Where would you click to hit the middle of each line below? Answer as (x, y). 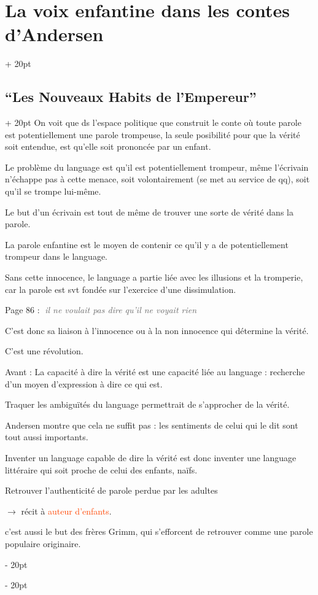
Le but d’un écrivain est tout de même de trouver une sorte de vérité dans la (149, 212)
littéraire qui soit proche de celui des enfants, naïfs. (101, 469)
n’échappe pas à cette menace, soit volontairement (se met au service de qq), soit (157, 179)
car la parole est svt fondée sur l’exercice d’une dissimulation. (121, 289)
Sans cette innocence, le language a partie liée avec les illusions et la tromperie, (154, 277)
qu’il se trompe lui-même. (53, 191)
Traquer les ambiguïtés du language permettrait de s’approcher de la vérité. (147, 404)
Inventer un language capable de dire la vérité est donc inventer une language (151, 457)
